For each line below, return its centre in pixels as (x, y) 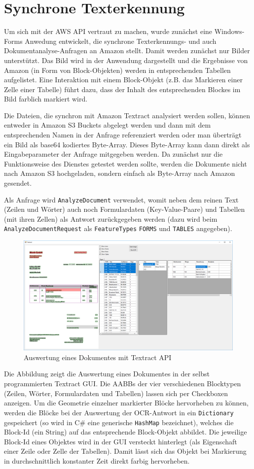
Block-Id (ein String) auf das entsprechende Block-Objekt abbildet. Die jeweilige (126, 432)
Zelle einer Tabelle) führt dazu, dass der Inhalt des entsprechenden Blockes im (122, 89)
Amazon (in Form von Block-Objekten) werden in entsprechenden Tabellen (117, 70)
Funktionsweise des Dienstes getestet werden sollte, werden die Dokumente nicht (126, 163)
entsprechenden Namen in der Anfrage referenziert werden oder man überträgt (123, 135)
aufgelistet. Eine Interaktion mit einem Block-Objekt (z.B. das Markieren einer (123, 80)
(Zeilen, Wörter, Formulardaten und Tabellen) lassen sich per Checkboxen (116, 393)
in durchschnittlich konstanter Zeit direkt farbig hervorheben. (97, 460)
